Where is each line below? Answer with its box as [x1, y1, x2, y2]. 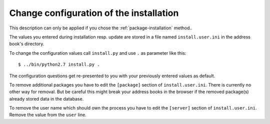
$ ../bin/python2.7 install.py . [18, 62, 100, 67]
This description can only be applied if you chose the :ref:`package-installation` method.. [9, 25, 192, 31]
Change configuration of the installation [9, 7, 179, 18]
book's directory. [9, 41, 44, 47]
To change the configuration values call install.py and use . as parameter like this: [9, 50, 186, 56]
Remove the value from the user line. [9, 112, 87, 118]
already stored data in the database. [9, 96, 84, 102]
